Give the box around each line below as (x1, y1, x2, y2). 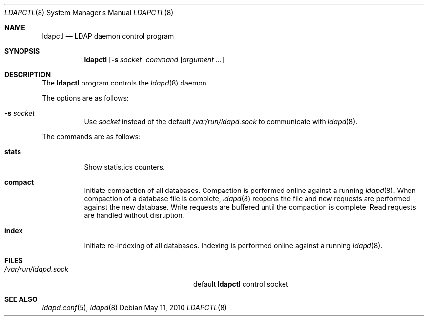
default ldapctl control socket (193, 280, 288, 288)
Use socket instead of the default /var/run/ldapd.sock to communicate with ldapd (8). (84, 117, 358, 126)
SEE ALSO (4, 295, 38, 303)
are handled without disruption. (84, 211, 184, 219)
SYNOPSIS (4, 47, 40, 55)
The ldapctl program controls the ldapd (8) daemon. (42, 79, 208, 87)
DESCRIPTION (4, 70, 51, 79)
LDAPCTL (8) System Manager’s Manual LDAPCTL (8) (4, 8, 174, 17)
